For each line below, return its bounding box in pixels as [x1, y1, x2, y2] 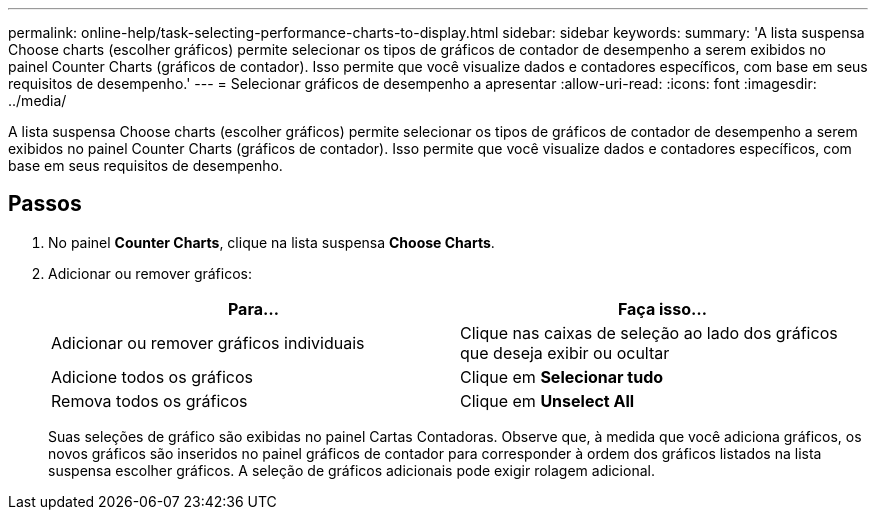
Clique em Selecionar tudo [460, 366, 664, 387]
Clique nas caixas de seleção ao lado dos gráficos [460, 322, 838, 343]
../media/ [8, 92, 67, 109]
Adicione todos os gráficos [51, 366, 253, 387]
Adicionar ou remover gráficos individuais [51, 332, 365, 353]
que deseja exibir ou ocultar [460, 342, 670, 363]
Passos [8, 191, 82, 217]
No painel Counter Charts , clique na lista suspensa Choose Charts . [48, 233, 495, 251]
